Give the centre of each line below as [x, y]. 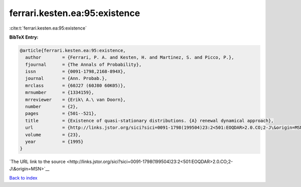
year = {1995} [54, 142]
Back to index [23, 178]
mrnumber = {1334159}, [60, 92]
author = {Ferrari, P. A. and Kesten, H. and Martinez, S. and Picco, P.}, [130, 57]
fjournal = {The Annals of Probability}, [84, 64]
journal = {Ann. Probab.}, [66, 78]
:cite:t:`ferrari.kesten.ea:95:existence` [48, 28]
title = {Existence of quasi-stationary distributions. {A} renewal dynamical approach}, [149, 121]
